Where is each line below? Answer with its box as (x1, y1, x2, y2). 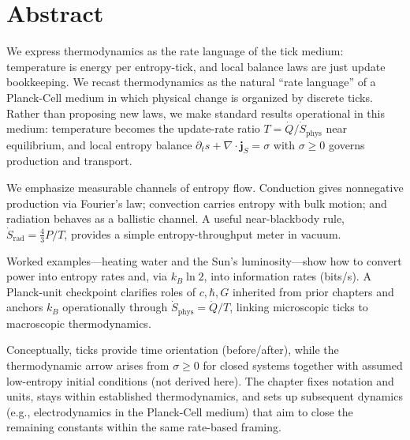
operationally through (62, 299, 168, 315)
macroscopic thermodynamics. (6, 314, 151, 331)
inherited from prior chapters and (232, 283, 394, 299)
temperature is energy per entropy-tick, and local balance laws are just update (6, 58, 386, 74)
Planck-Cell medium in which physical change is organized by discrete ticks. (6, 88, 373, 105)
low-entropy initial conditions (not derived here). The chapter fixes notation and (6, 372, 394, 389)
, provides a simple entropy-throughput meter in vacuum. (64, 225, 341, 242)
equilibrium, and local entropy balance (6, 136, 192, 152)
